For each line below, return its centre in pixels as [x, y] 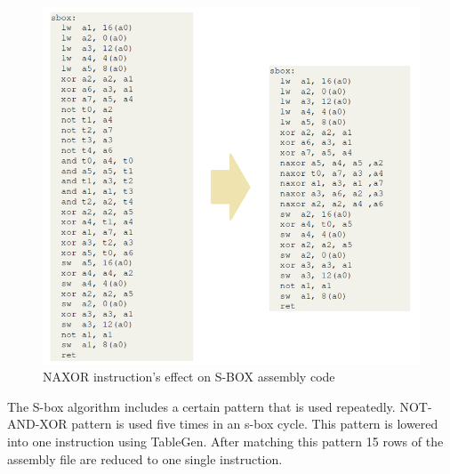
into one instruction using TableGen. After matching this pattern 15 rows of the [225, 441]
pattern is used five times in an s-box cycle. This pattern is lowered [255, 424]
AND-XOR [37, 424]
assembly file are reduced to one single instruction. [145, 458]
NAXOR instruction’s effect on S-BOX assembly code [189, 377]
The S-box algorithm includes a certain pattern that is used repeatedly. [201, 406]
